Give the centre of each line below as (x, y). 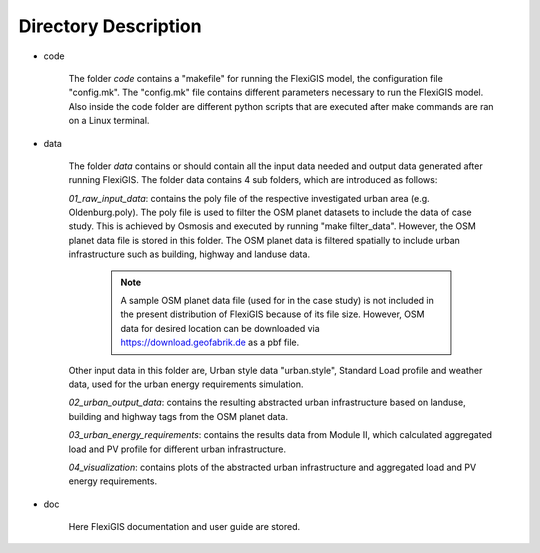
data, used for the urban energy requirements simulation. (186, 384)
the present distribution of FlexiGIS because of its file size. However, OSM (272, 314)
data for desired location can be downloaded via (220, 328)
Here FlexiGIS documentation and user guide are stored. (184, 527)
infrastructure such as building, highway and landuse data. (189, 254)
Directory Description (110, 26)
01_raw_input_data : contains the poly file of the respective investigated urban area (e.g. (249, 198)
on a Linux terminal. (109, 121)
